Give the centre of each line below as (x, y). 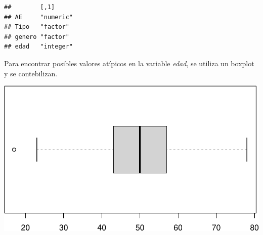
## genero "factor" (37, 37)
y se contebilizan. (31, 73)
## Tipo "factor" (37, 27)
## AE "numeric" (39, 17)
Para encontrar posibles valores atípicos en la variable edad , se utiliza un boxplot (129, 63)
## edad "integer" (39, 47)
